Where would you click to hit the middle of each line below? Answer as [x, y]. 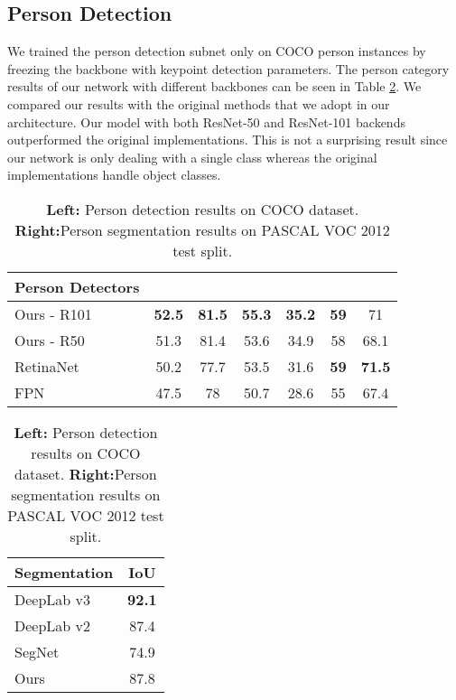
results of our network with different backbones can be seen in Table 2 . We [214, 86]
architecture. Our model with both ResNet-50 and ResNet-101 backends [206, 121]
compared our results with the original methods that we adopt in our [199, 103]
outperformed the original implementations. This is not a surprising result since [228, 140]
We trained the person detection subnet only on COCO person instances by [217, 51]
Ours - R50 [50, 340]
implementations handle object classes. [114, 175]
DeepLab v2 [53, 625]
